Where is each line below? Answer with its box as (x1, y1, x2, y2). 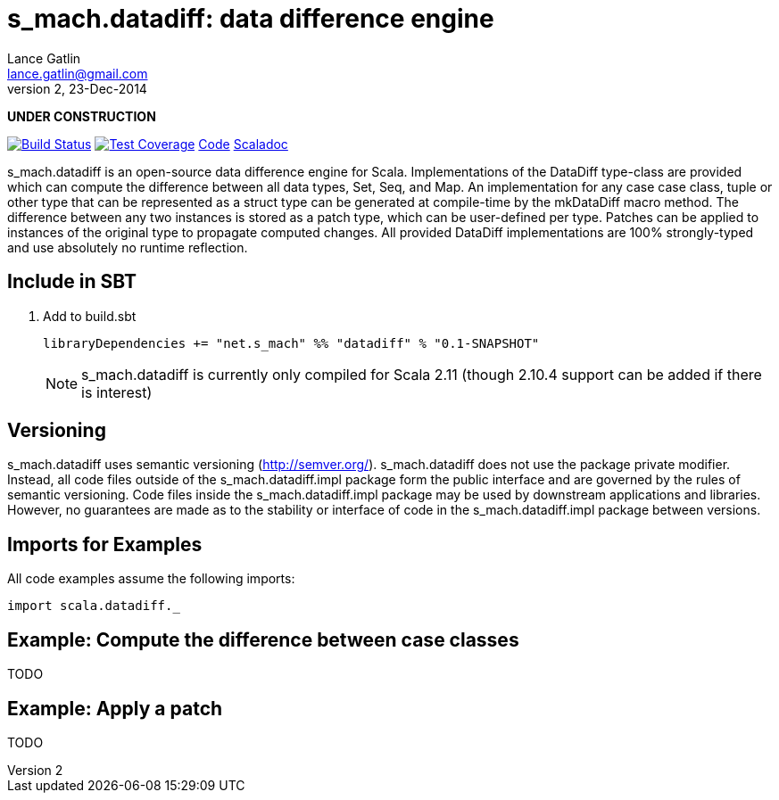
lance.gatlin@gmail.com (7, 65, 148, 81)
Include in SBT (7, 270, 137, 293)
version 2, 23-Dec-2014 (7, 80, 147, 96)
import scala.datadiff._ (7, 598, 180, 614)
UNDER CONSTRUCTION (7, 108, 156, 124)
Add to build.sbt (43, 308, 137, 324)
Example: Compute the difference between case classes (7, 628, 519, 651)
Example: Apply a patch (7, 697, 223, 720)
